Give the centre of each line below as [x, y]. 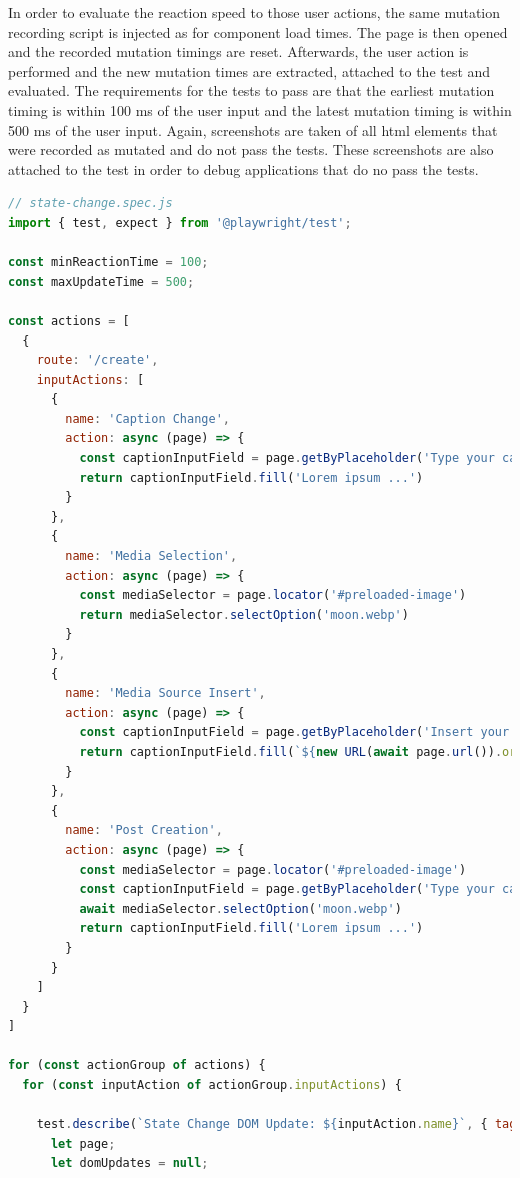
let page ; [83, 1143]
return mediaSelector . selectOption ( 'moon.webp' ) [244, 614]
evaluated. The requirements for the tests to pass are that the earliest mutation [251, 90]
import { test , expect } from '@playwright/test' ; [180, 222]
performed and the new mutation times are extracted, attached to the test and [249, 70]
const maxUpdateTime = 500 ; [101, 281]
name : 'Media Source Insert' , [165, 693]
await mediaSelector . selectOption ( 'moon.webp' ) [240, 908]
